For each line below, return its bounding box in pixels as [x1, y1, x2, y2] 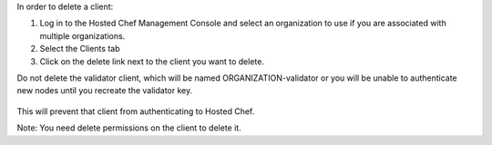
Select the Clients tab [39, 43, 120, 54]
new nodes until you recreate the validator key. [16, 85, 193, 96]
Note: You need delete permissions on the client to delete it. [16, 122, 241, 133]
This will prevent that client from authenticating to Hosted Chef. [16, 105, 255, 117]
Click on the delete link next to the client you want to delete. [39, 55, 264, 67]
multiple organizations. [39, 30, 126, 41]
